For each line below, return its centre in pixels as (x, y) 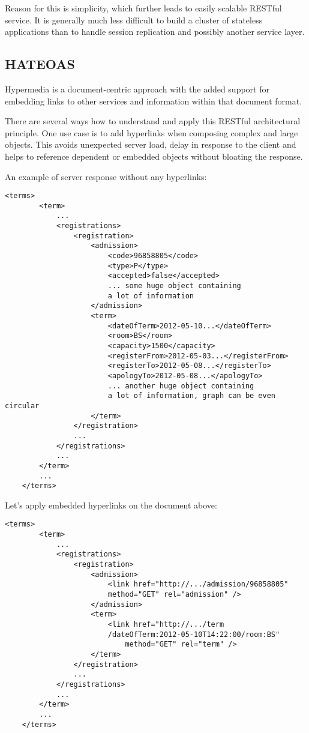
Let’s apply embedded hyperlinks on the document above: (111, 505)
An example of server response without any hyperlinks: (106, 176)
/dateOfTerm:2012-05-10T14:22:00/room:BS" (194, 634)
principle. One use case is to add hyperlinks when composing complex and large (151, 132)
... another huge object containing (181, 386)
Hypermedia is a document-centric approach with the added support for (137, 89)
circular (22, 406)
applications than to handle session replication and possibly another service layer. (155, 32)
